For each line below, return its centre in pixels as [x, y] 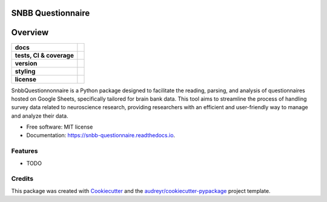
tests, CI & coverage [44, 55]
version [26, 63]
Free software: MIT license [60, 127]
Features [25, 151]
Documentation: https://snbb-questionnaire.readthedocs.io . [101, 135]
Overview [30, 32]
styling [25, 71]
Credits [22, 179]
